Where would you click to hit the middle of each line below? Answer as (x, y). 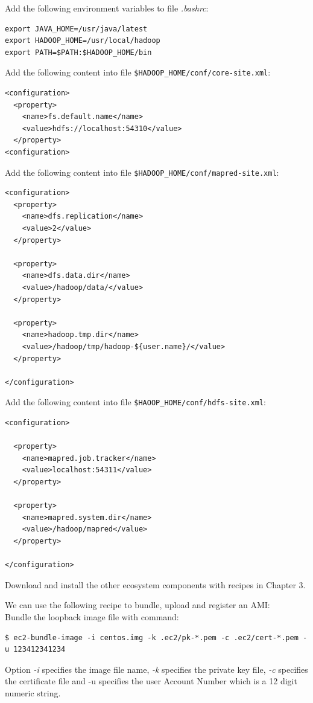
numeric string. (33, 692)
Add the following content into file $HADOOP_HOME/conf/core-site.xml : (138, 72)
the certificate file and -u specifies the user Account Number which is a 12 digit (151, 681)
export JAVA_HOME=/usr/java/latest (76, 29)
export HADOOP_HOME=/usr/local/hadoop (83, 41)
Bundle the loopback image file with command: (92, 616)
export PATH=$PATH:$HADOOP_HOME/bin (78, 52)
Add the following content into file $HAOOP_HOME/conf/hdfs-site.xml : (135, 402)
